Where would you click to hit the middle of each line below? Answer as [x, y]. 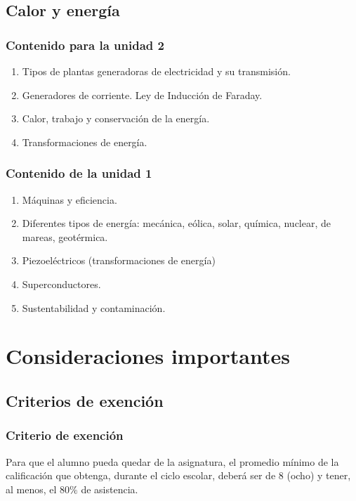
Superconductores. [61, 284]
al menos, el [31, 489]
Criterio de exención [65, 435]
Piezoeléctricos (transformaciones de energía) [119, 260]
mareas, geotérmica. [65, 236]
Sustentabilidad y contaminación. [94, 307]
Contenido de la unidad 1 [79, 173]
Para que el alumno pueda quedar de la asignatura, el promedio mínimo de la [172, 461]
